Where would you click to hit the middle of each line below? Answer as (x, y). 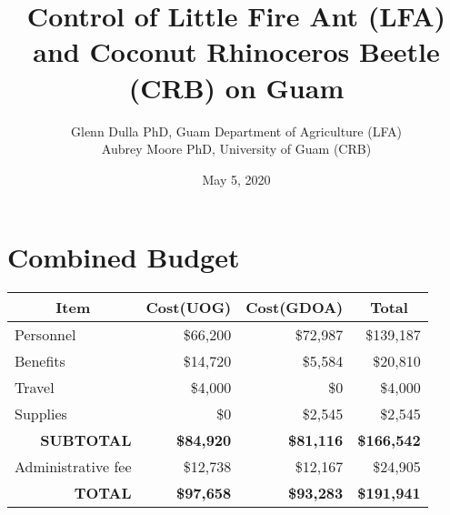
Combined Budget (124, 257)
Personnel (45, 335)
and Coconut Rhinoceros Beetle (236, 51)
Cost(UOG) (189, 308)
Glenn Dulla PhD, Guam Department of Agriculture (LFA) (236, 131)
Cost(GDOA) (295, 308)
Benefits (40, 361)
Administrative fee (73, 467)
